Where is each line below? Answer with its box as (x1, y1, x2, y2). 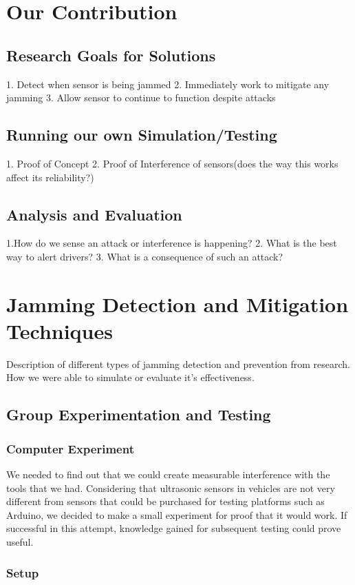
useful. (6, 535, 34, 549)
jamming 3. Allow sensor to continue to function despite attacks (6, 90, 276, 105)
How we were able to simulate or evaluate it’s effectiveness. (6, 370, 255, 384)
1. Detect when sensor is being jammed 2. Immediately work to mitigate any (6, 76, 330, 91)
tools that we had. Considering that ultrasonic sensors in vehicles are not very (6, 480, 335, 495)
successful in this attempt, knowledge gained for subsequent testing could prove (6, 521, 341, 535)
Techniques (6, 316, 113, 345)
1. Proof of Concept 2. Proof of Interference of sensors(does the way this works (6, 156, 338, 170)
